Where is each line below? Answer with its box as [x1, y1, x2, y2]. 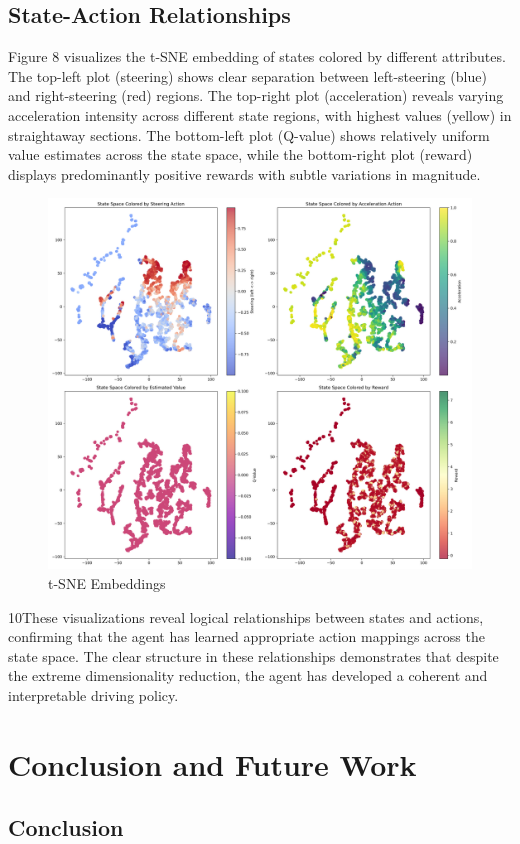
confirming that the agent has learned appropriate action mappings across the [8, 626, 485, 647]
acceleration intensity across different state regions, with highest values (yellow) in [8, 104, 512, 125]
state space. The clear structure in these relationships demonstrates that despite [8, 645, 499, 666]
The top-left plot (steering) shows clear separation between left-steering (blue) [8, 65, 487, 86]
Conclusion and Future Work [8, 743, 417, 784]
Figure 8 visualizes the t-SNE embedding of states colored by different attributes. [8, 46, 506, 67]
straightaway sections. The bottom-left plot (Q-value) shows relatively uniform [8, 124, 490, 145]
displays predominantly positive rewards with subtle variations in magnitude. [8, 163, 481, 184]
